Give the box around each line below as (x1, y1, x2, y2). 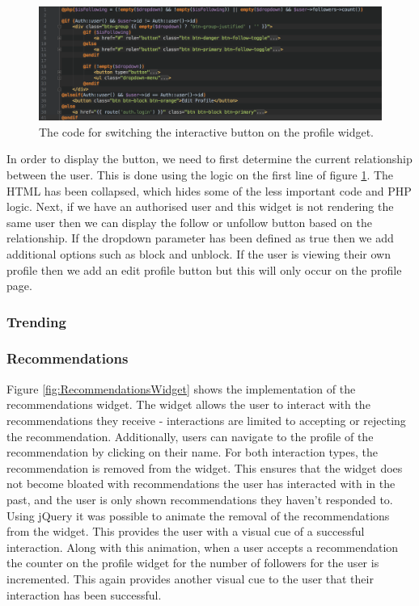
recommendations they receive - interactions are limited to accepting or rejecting (6, 411, 406, 428)
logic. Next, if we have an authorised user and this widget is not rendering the (6, 198, 394, 215)
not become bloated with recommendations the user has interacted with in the (6, 475, 396, 492)
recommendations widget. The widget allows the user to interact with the (6, 396, 370, 413)
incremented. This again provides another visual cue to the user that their (6, 570, 374, 587)
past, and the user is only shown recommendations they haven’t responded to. (6, 490, 393, 507)
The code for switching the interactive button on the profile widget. (39, 123, 374, 140)
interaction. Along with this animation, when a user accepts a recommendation (6, 538, 399, 555)
